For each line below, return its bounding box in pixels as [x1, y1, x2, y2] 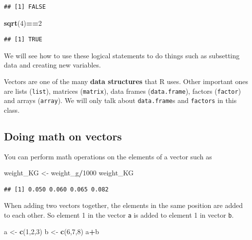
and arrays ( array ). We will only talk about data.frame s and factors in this [4, 95, 237, 105]
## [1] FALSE [4, 3, 46, 10]
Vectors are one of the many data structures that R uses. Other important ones [4, 76, 248, 86]
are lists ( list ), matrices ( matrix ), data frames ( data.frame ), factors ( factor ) [4, 86, 241, 96]
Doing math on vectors [4, 128, 122, 143]
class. [4, 104, 20, 115]
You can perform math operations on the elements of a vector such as [4, 151, 212, 161]
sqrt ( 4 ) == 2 [4, 17, 42, 28]
